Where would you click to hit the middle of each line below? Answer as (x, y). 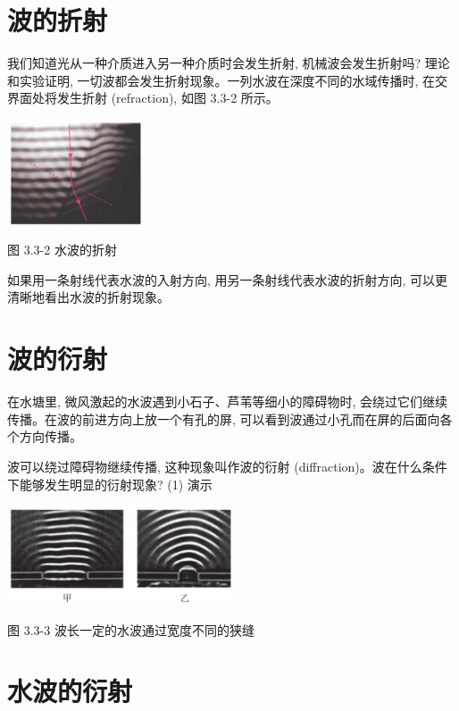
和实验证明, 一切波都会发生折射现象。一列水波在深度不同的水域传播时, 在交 (228, 80)
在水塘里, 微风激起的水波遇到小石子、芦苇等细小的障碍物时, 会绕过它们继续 (228, 402)
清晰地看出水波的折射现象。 (88, 297)
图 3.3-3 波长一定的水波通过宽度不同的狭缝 (131, 629)
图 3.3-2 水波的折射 (62, 250)
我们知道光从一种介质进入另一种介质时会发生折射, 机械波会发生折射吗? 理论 (229, 63)
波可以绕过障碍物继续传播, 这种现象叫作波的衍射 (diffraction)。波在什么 (215, 466)
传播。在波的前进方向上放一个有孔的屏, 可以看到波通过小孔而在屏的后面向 (224, 418)
